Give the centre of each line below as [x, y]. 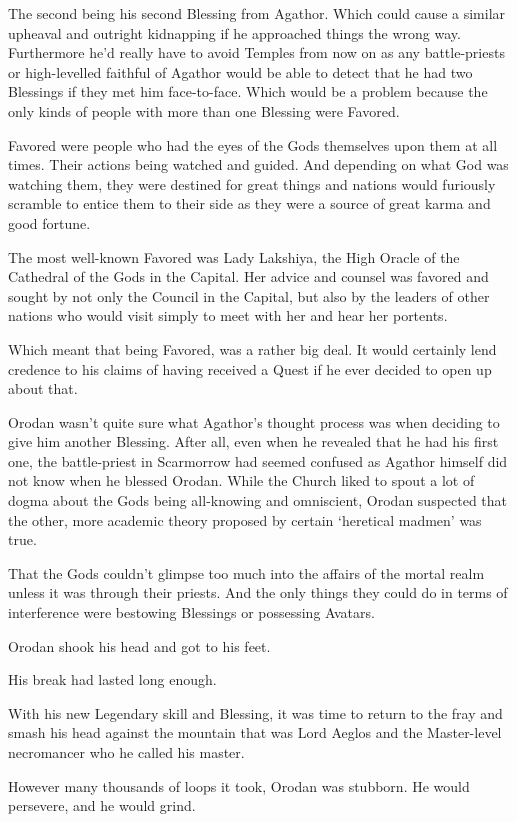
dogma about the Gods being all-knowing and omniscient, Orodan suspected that [258, 500]
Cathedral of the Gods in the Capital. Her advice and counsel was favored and [248, 276]
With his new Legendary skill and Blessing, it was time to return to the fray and [255, 712]
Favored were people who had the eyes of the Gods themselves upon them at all [253, 144]
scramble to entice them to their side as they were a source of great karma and [249, 203]
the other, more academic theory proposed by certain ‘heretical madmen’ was [245, 519]
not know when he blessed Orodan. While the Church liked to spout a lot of [241, 480]
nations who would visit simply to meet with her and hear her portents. [228, 315]
